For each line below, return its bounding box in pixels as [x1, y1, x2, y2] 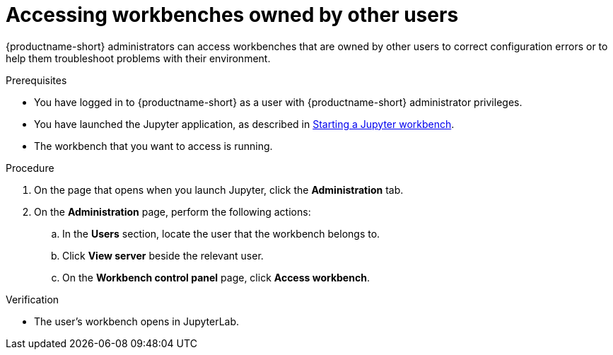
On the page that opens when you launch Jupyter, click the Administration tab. [34, 183, 404, 196]
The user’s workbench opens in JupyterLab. [34, 315, 240, 327]
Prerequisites [6, 74, 67, 86]
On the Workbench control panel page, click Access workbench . [62, 271, 370, 284]
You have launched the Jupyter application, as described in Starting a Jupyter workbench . [34, 117, 455, 130]
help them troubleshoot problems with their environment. [6, 52, 271, 64]
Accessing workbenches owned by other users [6, 3, 459, 27]
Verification [6, 293, 59, 305]
